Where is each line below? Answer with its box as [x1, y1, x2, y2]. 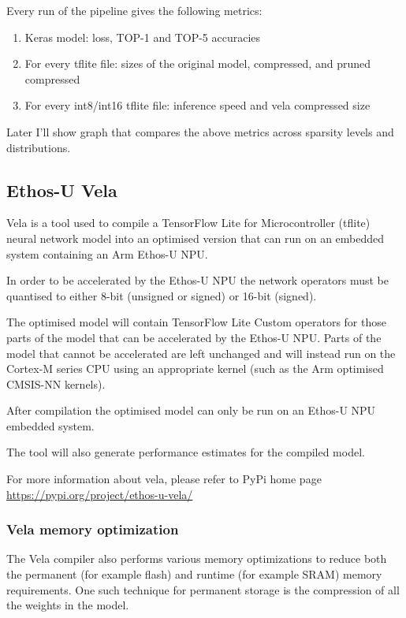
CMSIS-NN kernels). [6, 375, 106, 392]
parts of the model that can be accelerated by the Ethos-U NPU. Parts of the [6, 329, 382, 345]
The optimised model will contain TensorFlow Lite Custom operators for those [6, 314, 386, 330]
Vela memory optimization [6, 519, 179, 539]
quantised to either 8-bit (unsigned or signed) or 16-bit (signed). [6, 287, 317, 303]
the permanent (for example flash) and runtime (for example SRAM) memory [6, 566, 382, 583]
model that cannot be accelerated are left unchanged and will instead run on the [6, 344, 396, 361]
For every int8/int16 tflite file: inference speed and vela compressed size [24, 97, 371, 114]
